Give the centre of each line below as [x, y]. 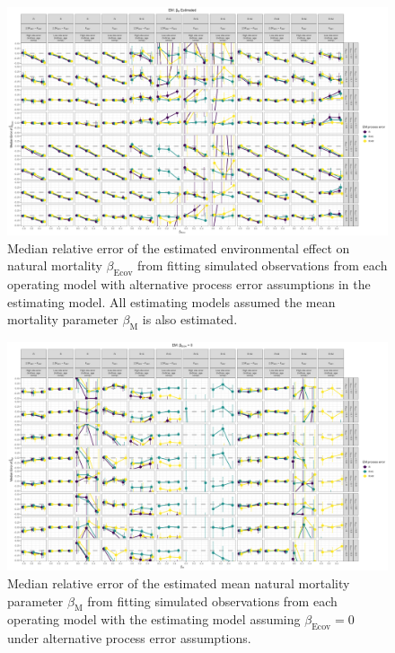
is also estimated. [190, 319]
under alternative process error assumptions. [129, 638]
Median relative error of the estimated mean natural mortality [179, 583]
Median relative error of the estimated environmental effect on [179, 247]
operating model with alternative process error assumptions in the [189, 284]
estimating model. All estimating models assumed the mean [171, 301]
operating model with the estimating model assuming [154, 619]
